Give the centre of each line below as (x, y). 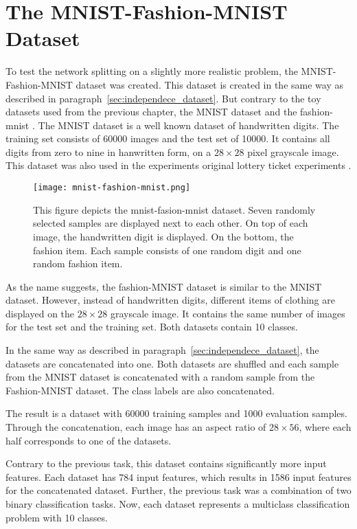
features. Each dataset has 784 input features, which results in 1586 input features (178, 476)
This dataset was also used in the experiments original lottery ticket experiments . (178, 165)
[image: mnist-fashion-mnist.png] (112, 188)
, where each (325, 427)
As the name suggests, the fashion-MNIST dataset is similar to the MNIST (164, 286)
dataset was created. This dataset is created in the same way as (209, 84)
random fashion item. (78, 263)
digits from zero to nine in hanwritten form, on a (108, 151)
